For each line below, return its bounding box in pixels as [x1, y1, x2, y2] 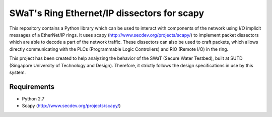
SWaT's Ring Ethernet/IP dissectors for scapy [9, 8, 205, 19]
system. [9, 69, 26, 75]
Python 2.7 [22, 95, 45, 101]
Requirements [9, 82, 55, 91]
